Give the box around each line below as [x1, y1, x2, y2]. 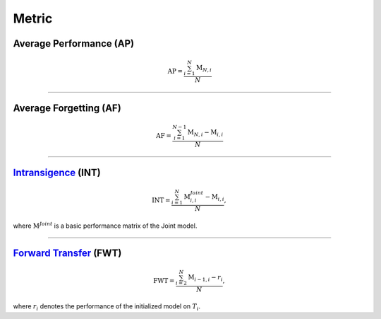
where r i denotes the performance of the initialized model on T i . [13, 302, 201, 313]
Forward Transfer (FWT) [13, 247, 122, 259]
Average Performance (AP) [13, 37, 134, 50]
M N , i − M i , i [187, 128, 224, 138]
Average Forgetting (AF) [13, 102, 121, 114]
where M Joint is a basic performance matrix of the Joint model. [13, 221, 198, 230]
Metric [13, 11, 53, 26]
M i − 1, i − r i [188, 273, 223, 283]
